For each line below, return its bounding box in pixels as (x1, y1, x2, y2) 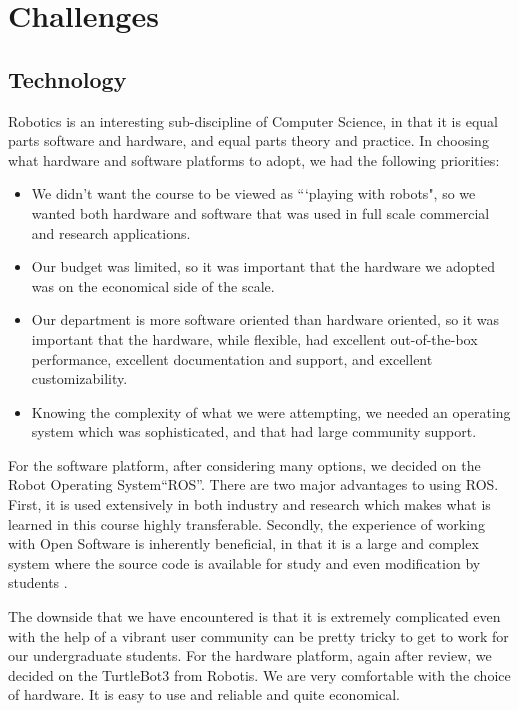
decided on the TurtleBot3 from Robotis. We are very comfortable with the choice (8, 664, 511, 685)
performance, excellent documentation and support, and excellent (31, 348, 433, 369)
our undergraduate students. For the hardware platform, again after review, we (8, 645, 492, 666)
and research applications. (31, 222, 191, 243)
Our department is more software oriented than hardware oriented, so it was (31, 309, 500, 330)
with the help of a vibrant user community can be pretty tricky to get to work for (8, 625, 509, 646)
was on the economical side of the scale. (31, 275, 275, 296)
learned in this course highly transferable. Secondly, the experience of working (8, 513, 485, 534)
